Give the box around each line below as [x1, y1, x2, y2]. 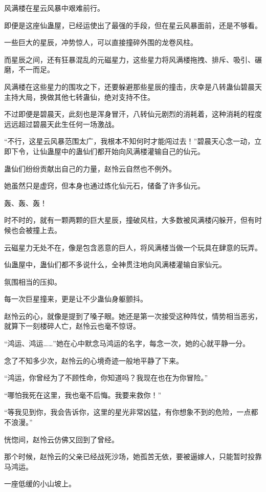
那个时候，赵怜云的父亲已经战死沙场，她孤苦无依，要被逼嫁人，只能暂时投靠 [4, 451, 262, 462]
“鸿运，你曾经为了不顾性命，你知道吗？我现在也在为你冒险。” [4, 372, 208, 383]
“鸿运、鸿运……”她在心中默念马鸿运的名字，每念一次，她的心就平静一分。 [4, 338, 250, 349]
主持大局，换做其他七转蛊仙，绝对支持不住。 [4, 91, 154, 102]
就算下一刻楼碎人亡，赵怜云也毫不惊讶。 [4, 320, 140, 331]
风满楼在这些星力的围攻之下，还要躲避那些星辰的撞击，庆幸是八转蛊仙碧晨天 [4, 81, 262, 92]
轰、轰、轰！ [4, 197, 47, 208]
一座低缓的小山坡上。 [4, 478, 76, 489]
